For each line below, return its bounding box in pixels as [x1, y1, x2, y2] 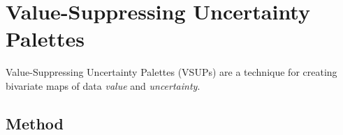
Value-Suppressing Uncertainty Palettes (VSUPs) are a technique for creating [6, 65, 337, 79]
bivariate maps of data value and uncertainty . [6, 78, 200, 93]
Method [6, 112, 64, 134]
